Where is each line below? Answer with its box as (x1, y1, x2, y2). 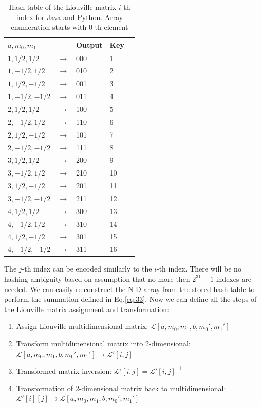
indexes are (216, 273, 251, 284)
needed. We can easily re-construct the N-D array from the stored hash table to (4, 283, 255, 294)
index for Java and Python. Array (16, 11, 123, 22)
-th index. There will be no (156, 263, 241, 274)
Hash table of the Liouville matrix (9, 2, 117, 12)
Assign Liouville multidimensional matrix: (16, 321, 148, 332)
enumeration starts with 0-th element (11, 22, 128, 32)
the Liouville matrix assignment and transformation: (4, 303, 170, 314)
